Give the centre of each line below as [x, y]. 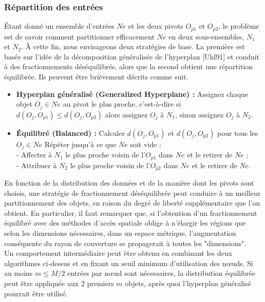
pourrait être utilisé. [36, 293]
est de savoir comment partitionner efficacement [80, 36]
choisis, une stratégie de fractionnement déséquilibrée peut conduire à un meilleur [132, 193]
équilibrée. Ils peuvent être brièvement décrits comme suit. [96, 77]
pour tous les [238, 133]
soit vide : [146, 144]
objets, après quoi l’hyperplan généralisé [188, 283]
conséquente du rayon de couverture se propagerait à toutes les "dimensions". [125, 243]
